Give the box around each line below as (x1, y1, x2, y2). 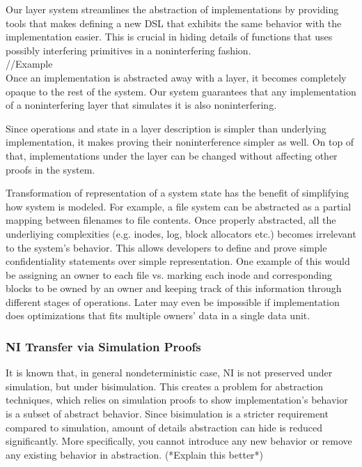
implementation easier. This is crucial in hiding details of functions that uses (6, 29, 333, 44)
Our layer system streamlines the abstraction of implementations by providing (6, 2, 339, 16)
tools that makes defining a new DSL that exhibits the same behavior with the (6, 15, 342, 30)
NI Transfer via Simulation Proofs (6, 337, 201, 355)
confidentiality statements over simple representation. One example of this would (6, 254, 350, 268)
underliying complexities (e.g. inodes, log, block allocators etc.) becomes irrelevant (6, 226, 356, 240)
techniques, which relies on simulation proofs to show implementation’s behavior (6, 392, 348, 407)
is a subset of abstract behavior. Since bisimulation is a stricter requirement (6, 406, 329, 421)
